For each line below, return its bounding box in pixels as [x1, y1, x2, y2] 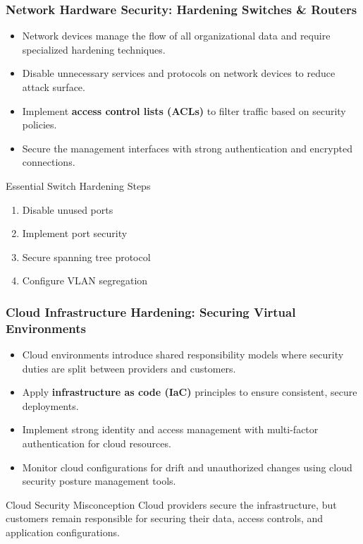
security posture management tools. [22, 473, 176, 488]
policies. [22, 117, 57, 132]
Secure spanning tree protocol [22, 249, 151, 264]
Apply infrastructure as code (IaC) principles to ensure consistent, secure [22, 385, 357, 399]
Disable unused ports [22, 202, 113, 217]
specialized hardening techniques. [22, 42, 166, 56]
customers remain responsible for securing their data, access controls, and [6, 511, 324, 526]
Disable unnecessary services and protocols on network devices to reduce [22, 66, 336, 80]
